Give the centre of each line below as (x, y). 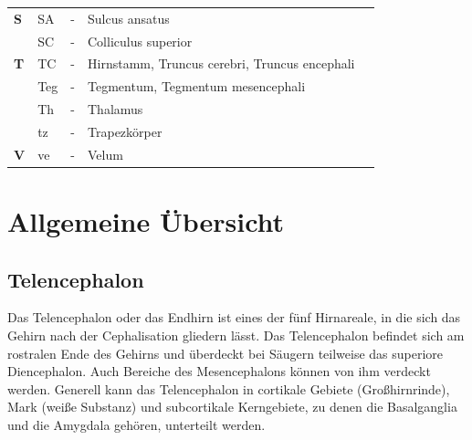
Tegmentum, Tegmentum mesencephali (197, 86)
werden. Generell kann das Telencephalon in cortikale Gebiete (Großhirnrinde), (229, 388)
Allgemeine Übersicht (146, 221)
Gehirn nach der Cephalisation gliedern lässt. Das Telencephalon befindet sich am (236, 335)
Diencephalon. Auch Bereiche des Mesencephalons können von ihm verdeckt (219, 371)
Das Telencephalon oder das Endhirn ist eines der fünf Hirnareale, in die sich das (234, 317)
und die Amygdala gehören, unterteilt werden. (136, 425)
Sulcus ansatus (129, 18)
